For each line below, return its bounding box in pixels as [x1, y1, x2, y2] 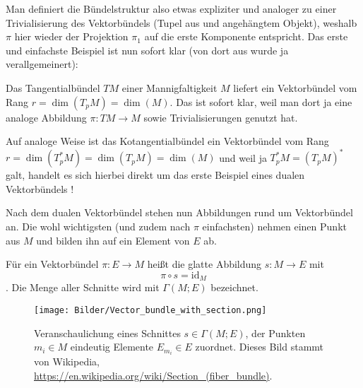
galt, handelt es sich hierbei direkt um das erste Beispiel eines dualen [6, 167, 305, 182]
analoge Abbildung [6, 110, 87, 124]
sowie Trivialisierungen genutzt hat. [143, 110, 298, 124]
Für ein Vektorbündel [6, 257, 99, 271]
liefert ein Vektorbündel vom [233, 80, 357, 95]
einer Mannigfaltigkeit [121, 80, 218, 95]
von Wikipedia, [34, 354, 100, 369]
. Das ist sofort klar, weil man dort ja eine [169, 94, 352, 109]
